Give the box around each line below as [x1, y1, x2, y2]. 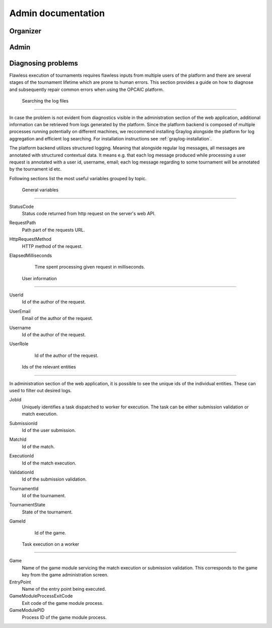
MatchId [9, 437, 27, 443]
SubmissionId [9, 420, 38, 426]
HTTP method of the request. [22, 243, 83, 249]
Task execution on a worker [22, 541, 80, 547]
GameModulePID [9, 607, 45, 613]
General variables [22, 187, 59, 193]
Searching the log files [22, 98, 69, 104]
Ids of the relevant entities [22, 364, 76, 370]
